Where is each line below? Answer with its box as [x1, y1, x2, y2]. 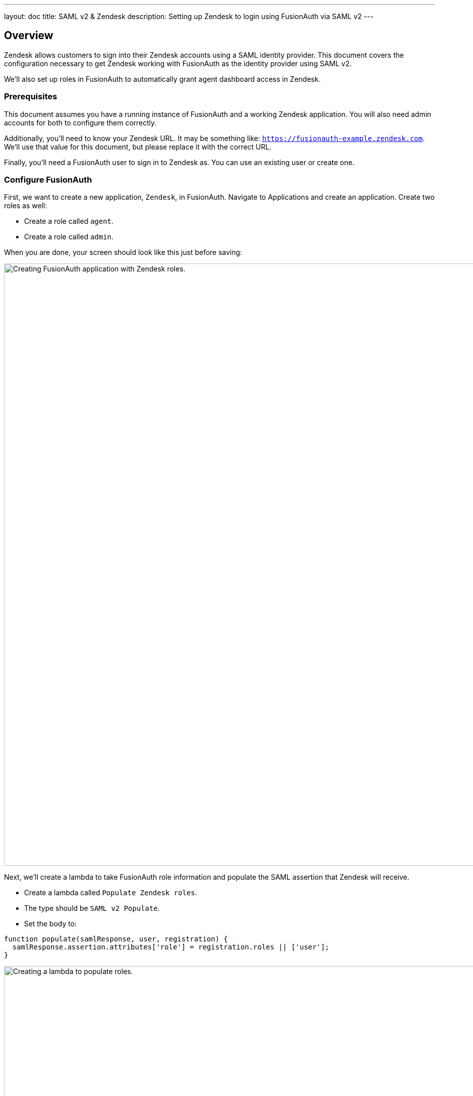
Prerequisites [4, 91, 57, 102]
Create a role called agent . [24, 217, 114, 226]
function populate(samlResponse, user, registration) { [4, 935, 228, 943]
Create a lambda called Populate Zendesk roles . [24, 888, 197, 897]
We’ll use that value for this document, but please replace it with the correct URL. [4, 142, 272, 151]
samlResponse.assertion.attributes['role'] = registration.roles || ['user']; [12, 943, 330, 951]
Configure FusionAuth [4, 174, 92, 185]
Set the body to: [24, 919, 77, 928]
